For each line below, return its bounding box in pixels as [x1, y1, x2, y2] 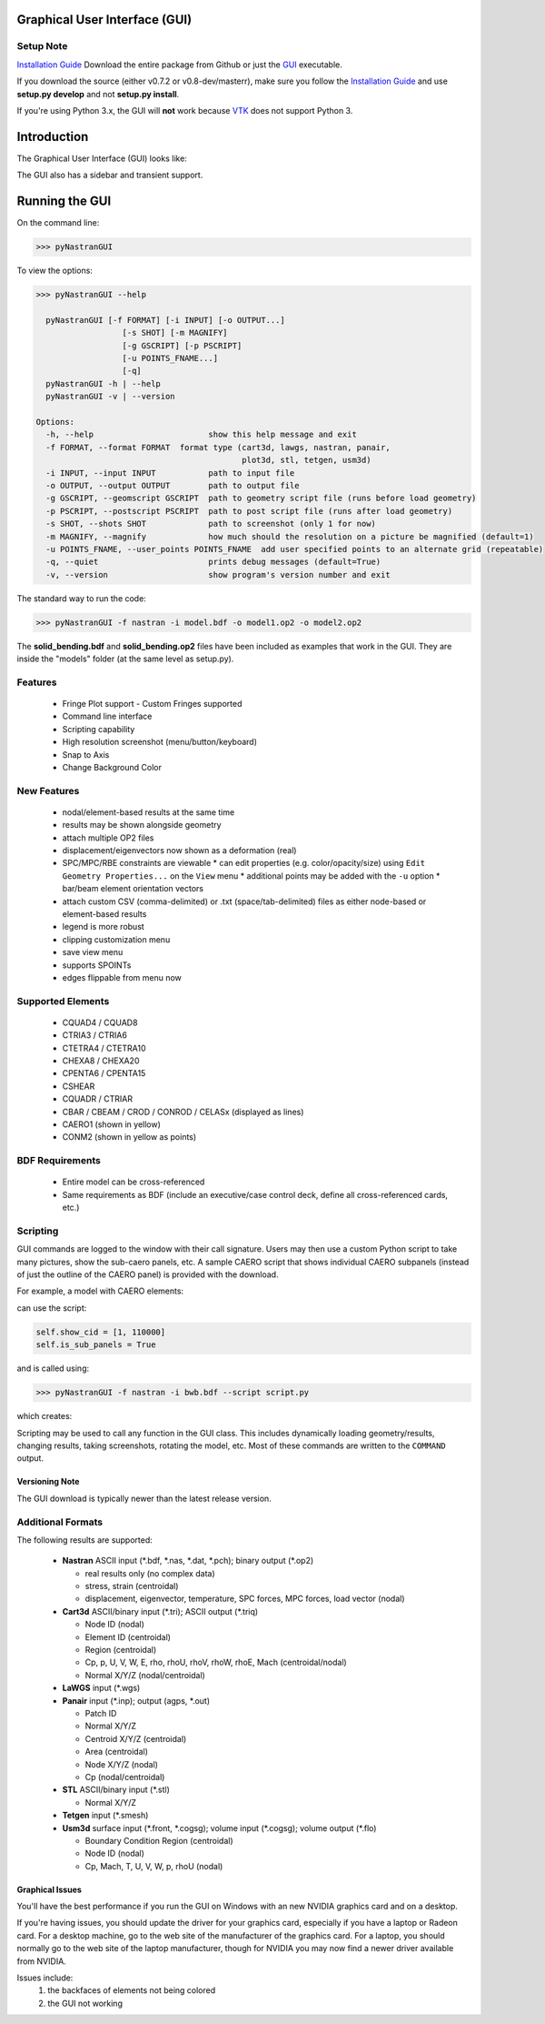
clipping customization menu [62, 933, 171, 945]
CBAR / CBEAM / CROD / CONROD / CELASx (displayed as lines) [62, 1106, 304, 1117]
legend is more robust [62, 921, 144, 932]
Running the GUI [16, 194, 112, 209]
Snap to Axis [62, 749, 110, 760]
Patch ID [84, 1707, 117, 1718]
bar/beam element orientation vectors [62, 883, 204, 894]
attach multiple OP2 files [62, 832, 154, 843]
